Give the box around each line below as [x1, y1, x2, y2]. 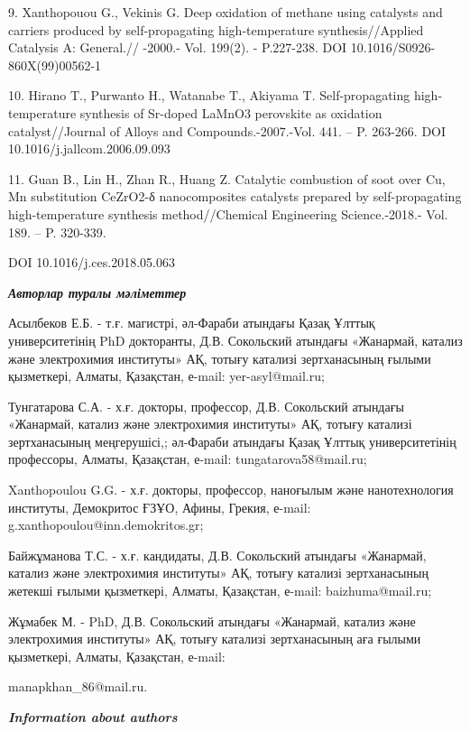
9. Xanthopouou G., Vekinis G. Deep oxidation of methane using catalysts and [8, 3, 443, 21]
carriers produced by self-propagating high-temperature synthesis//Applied [8, 20, 424, 39]
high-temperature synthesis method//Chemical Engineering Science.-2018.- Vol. [8, 204, 448, 223]
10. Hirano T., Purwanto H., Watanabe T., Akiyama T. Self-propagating [8, 86, 410, 105]
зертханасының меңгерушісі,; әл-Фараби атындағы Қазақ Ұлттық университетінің [8, 431, 456, 450]
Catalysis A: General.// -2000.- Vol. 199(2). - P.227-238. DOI [8, 38, 347, 57]
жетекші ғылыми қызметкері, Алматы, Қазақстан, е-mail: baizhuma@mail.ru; [8, 581, 432, 600]
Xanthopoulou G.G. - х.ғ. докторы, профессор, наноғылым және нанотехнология [8, 480, 454, 499]
